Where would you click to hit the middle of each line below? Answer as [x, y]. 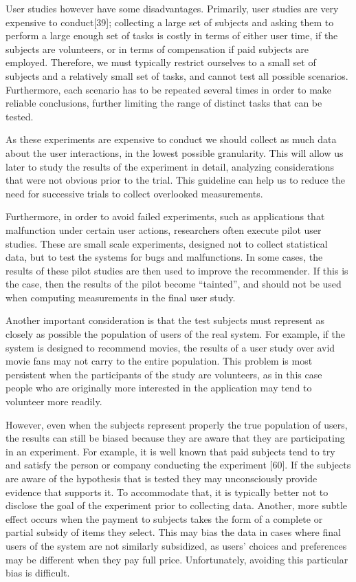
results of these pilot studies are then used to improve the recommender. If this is [177, 270]
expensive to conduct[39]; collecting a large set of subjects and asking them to [170, 22]
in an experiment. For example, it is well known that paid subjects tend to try [170, 451]
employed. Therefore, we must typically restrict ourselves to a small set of [161, 62]
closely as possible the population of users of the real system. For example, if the [176, 334]
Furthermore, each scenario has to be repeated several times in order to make [169, 89]
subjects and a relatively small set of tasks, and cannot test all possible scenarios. [177, 75]
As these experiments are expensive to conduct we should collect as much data [171, 139]
